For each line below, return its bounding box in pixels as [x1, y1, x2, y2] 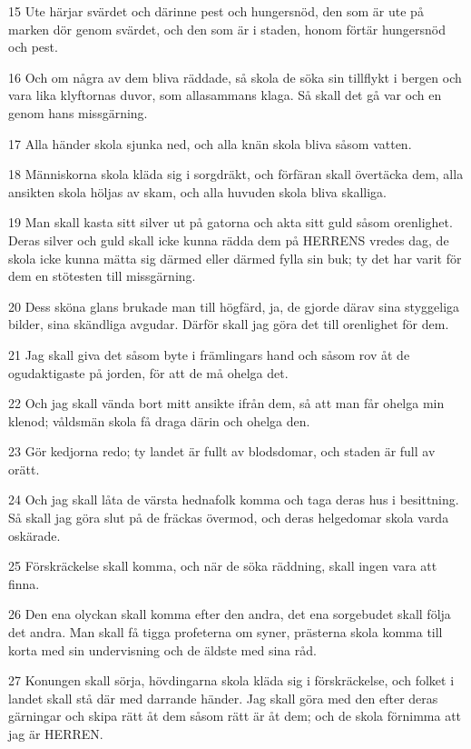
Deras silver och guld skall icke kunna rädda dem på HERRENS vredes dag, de [8, 230, 449, 249]
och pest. [8, 37, 58, 56]
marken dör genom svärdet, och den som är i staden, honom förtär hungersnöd [8, 19, 446, 38]
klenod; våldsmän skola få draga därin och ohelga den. [8, 411, 310, 430]
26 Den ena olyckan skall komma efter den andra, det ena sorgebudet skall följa [8, 604, 451, 624]
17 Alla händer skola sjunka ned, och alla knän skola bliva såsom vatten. [8, 134, 412, 153]
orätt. [8, 459, 40, 478]
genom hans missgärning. [8, 103, 148, 122]
